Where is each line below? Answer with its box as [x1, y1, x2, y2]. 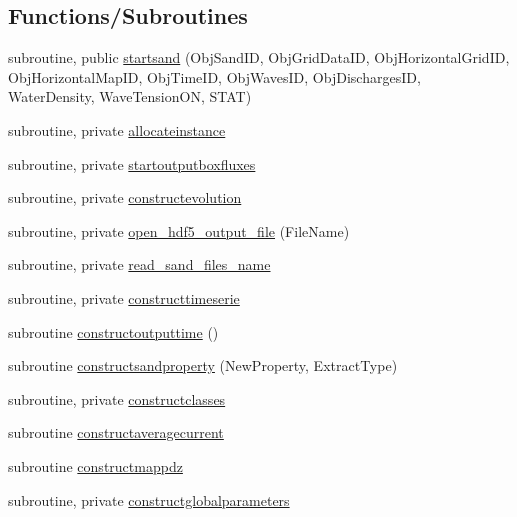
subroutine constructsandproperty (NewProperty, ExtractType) [8, 355, 398, 376]
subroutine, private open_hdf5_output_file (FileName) [8, 220, 350, 241]
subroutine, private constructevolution [8, 187, 242, 208]
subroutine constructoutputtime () [8, 321, 219, 342]
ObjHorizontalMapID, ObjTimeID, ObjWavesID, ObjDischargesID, [8, 66, 421, 87]
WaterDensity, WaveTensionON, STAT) [8, 86, 252, 107]
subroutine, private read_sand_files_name [8, 254, 271, 275]
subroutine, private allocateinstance [8, 119, 226, 140]
